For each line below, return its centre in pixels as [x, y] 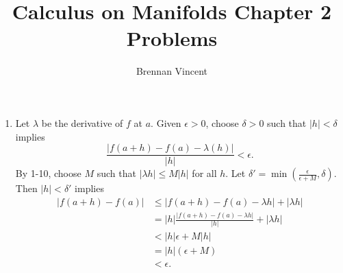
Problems [172, 38]
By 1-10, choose [48, 173]
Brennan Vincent [172, 71]
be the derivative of [82, 122]
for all [204, 173]
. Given [166, 122]
